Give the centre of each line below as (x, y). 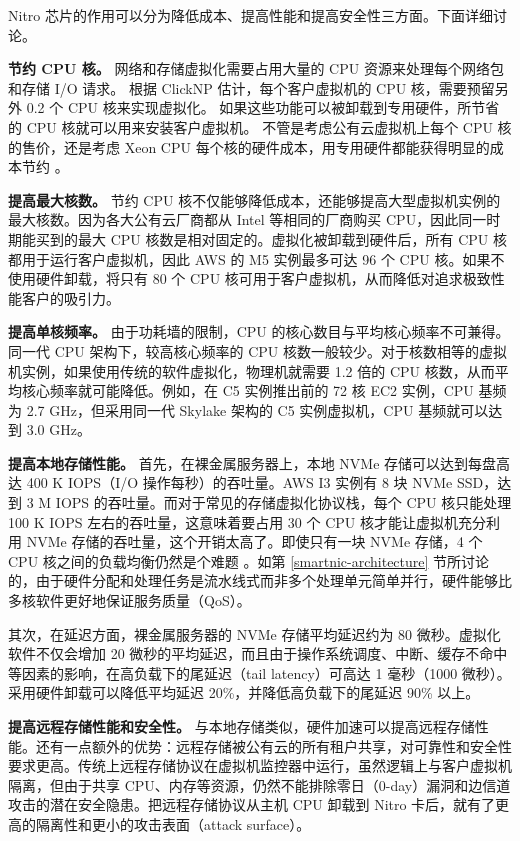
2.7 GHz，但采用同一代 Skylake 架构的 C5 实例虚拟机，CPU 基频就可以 (257, 409)
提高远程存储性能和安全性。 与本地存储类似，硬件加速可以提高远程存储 (241, 726)
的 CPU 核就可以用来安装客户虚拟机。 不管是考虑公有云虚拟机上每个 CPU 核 (260, 126)
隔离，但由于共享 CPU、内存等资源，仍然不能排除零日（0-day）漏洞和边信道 (259, 784)
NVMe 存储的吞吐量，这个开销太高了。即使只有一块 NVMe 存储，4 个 (254, 541)
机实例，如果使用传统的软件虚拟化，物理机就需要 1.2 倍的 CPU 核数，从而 (251, 370)
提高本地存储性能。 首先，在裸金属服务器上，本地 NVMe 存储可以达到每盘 (252, 462)
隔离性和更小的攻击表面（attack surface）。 (173, 823)
